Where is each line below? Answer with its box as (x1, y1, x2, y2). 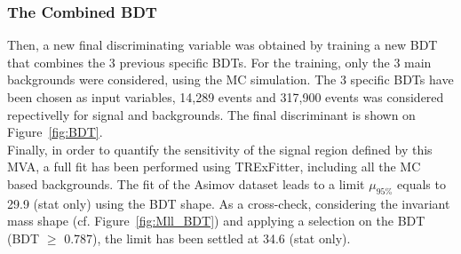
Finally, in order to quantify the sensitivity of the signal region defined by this (7, 139, 433, 158)
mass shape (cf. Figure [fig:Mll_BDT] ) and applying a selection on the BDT (7, 211, 425, 230)
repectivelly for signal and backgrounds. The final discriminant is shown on (7, 105, 416, 123)
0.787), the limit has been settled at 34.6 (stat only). (64, 228, 351, 247)
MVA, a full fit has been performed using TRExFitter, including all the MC (7, 157, 421, 176)
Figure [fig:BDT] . (7, 123, 103, 141)
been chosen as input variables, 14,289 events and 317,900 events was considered (7, 88, 444, 106)
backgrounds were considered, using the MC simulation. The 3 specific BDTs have (7, 70, 454, 89)
